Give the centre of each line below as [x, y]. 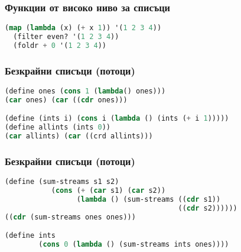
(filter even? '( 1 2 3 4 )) [66, 37]
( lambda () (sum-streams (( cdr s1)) [149, 200]
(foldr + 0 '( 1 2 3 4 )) [60, 45]
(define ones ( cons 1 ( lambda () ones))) [85, 91]
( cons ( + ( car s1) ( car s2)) [108, 191]
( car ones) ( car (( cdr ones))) [66, 100]
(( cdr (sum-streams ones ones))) [70, 217]
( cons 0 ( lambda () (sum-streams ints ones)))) [134, 245]
